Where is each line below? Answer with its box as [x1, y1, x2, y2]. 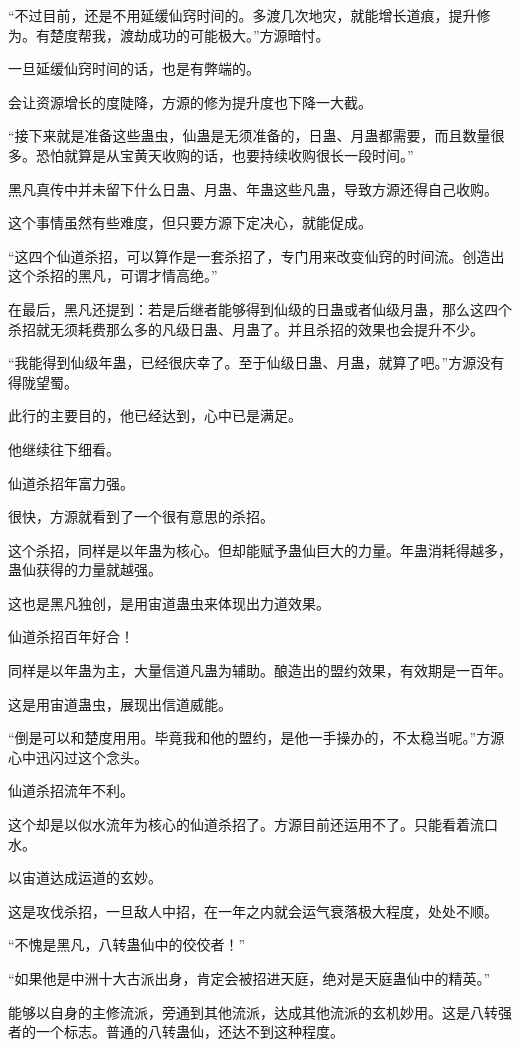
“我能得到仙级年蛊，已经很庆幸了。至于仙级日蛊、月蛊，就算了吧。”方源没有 [8, 352, 505, 373]
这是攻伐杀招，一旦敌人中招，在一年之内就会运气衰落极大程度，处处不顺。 [8, 900, 498, 921]
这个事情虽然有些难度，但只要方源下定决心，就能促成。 [8, 212, 372, 233]
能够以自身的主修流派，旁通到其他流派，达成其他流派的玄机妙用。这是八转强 [8, 1001, 512, 1022]
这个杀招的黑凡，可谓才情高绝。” [8, 265, 218, 286]
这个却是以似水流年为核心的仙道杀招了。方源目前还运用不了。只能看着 [8, 814, 470, 835]
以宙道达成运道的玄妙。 [8, 867, 162, 888]
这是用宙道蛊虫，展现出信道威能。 [8, 693, 232, 714]
